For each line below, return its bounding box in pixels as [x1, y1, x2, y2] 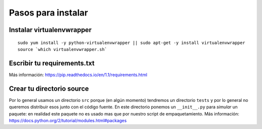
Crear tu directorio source [9, 84, 89, 93]
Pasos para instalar [9, 7, 88, 18]
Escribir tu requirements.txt [9, 59, 95, 67]
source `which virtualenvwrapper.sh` [17, 47, 108, 52]
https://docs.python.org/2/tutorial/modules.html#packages [9, 117, 127, 123]
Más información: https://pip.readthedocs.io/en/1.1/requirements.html [9, 72, 147, 78]
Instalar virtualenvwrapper [9, 26, 92, 34]
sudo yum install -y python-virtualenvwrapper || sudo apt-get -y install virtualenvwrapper [17, 40, 246, 46]
